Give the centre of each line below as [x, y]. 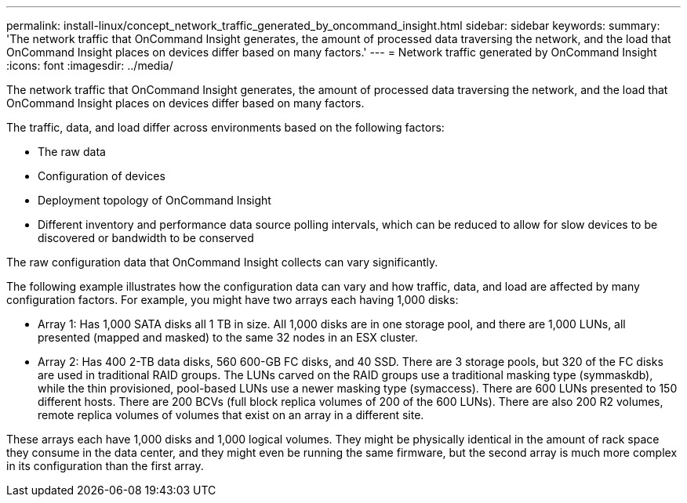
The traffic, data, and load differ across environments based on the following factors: [225, 127]
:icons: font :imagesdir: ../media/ [90, 65]
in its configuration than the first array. [105, 466]
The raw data [72, 152]
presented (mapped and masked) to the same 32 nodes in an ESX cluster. [228, 337]
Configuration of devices [102, 176]
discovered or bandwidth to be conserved [146, 238]
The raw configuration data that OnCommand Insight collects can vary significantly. [222, 262]
